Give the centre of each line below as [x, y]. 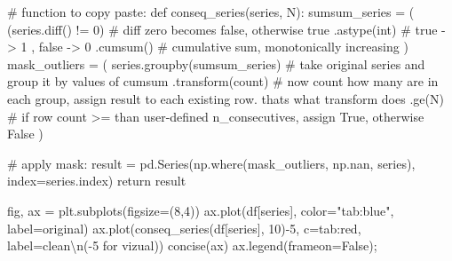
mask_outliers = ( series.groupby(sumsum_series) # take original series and [216, 63]
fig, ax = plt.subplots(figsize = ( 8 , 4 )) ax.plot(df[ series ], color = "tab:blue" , [201, 210]
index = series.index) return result [97, 181]
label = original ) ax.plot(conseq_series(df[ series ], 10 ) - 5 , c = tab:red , [184, 228]
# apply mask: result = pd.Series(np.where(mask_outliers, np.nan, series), [211, 163]
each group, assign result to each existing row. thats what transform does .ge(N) [226, 98]
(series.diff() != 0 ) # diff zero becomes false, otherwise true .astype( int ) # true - [226, 29]
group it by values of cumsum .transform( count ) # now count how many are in [223, 81]
